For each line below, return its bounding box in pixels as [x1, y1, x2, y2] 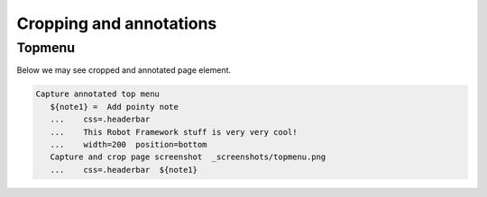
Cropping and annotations [16, 13, 217, 33]
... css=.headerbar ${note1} [50, 165, 198, 175]
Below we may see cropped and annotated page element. [16, 65, 232, 76]
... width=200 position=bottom [50, 139, 207, 149]
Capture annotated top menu [35, 89, 160, 99]
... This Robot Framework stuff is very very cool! [50, 127, 298, 137]
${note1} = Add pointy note [50, 102, 179, 112]
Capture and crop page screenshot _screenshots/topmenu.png [50, 152, 326, 162]
